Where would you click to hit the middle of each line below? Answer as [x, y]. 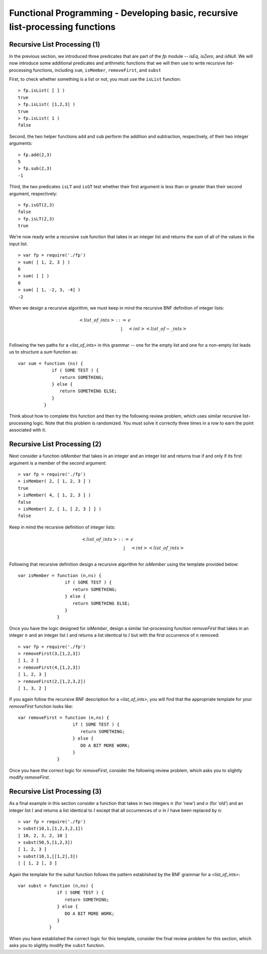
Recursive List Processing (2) [55, 444]
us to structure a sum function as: [44, 352]
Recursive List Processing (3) [55, 792]
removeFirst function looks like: [41, 706]
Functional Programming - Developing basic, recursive [124, 13]
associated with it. [28, 430]
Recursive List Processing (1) [55, 44]
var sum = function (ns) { [51, 363]
